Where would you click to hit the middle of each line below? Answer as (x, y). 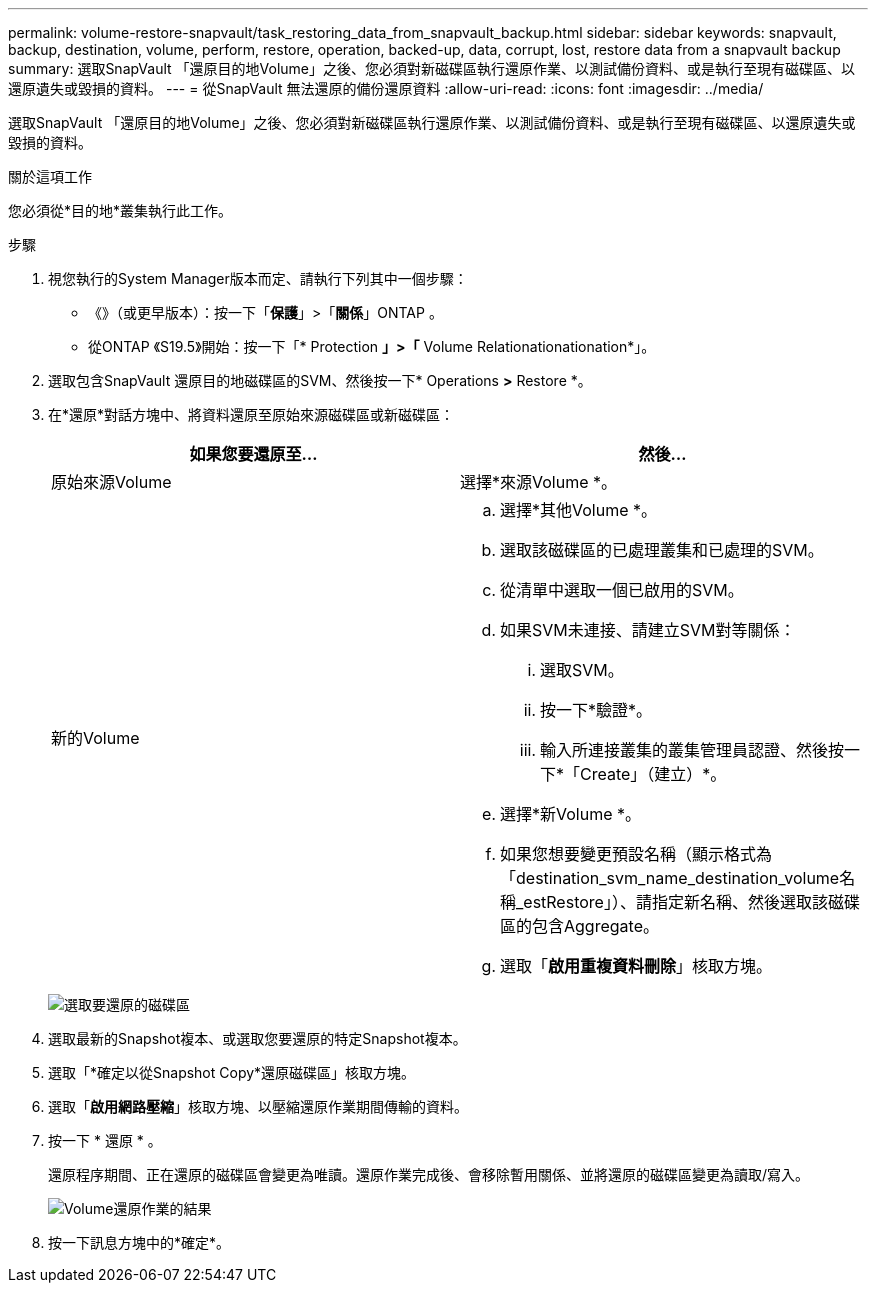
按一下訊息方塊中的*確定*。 (139, 1242)
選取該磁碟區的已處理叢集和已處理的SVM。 (662, 550)
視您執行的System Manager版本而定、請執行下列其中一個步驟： (258, 278)
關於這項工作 (50, 176)
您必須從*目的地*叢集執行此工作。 (120, 210)
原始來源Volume (111, 482)
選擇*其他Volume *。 (579, 510)
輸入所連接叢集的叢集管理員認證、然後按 (692, 750)
